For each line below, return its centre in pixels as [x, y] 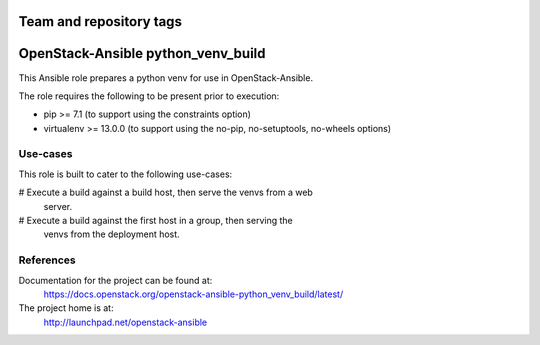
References [47, 260]
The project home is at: [66, 308]
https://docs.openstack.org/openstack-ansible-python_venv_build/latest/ [193, 294]
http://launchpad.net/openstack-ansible [125, 322]
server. [58, 206]
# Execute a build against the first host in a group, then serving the [156, 221]
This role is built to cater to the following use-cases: [125, 174]
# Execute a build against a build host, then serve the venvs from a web [166, 192]
